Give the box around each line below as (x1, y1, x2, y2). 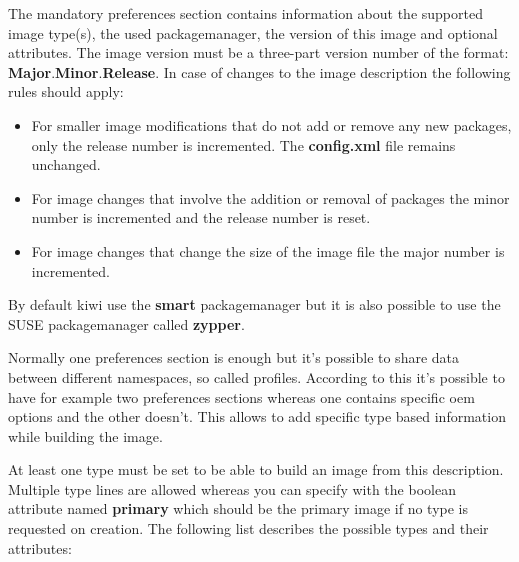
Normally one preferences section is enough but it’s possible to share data (8, 347, 460, 368)
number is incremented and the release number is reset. (31, 207, 371, 228)
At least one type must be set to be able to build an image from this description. (8, 459, 504, 480)
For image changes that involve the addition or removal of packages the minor (31, 187, 510, 208)
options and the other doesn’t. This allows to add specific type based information (8, 406, 506, 427)
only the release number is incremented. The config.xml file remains (31, 134, 456, 155)
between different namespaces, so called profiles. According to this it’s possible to (8, 366, 505, 387)
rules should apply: (8, 81, 124, 102)
